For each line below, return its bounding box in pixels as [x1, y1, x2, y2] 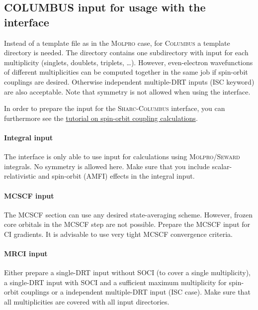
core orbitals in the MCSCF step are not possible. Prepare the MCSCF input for [4, 219, 251, 229]
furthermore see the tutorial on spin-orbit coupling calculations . [4, 112, 198, 123]
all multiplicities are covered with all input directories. [4, 297, 170, 307]
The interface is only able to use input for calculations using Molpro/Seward [4, 151, 240, 162]
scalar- [212, 161, 232, 171]
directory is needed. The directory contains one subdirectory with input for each [4, 47, 249, 58]
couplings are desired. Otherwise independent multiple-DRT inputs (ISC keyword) [4, 76, 255, 87]
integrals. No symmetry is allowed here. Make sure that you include [4, 161, 210, 171]
